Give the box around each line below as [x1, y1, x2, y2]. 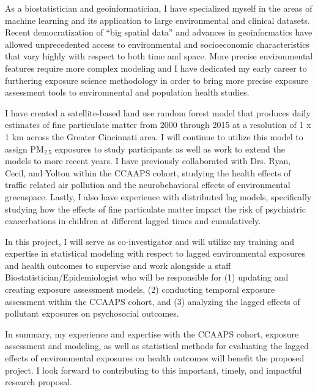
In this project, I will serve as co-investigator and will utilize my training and [5, 235, 294, 247]
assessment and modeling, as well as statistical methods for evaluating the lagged [5, 339, 309, 352]
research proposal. [5, 375, 72, 388]
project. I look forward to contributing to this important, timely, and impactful [5, 363, 302, 376]
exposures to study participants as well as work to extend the [54, 142, 285, 155]
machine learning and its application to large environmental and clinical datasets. [5, 13, 310, 26]
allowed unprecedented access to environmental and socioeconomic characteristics [5, 37, 309, 50]
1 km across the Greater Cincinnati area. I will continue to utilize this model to [5, 130, 303, 143]
